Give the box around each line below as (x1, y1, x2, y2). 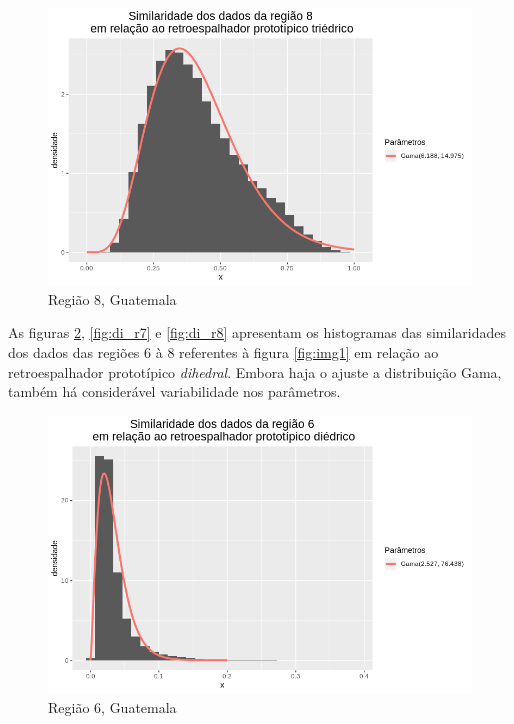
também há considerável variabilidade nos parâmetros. (8, 381, 341, 402)
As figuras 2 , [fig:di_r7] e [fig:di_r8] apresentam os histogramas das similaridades (8, 322, 506, 343)
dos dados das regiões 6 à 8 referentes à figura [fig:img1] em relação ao (8, 342, 439, 362)
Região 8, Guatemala (48, 288, 177, 309)
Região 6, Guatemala (48, 696, 177, 717)
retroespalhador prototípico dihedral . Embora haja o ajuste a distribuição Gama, (8, 361, 502, 382)
